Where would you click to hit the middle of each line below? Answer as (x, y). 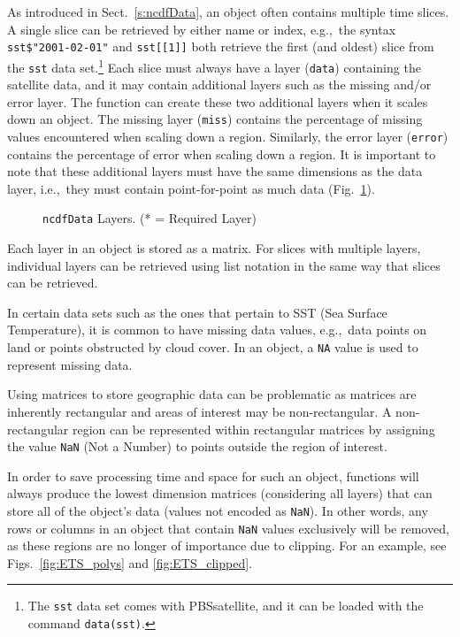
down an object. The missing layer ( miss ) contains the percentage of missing (215, 119)
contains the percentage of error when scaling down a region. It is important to (222, 153)
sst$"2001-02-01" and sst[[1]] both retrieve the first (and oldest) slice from (221, 46)
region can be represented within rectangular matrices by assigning (253, 429)
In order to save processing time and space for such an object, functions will (213, 476)
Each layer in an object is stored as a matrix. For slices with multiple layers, (214, 248)
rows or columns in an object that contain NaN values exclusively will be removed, (228, 528)
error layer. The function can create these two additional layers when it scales (218, 101)
